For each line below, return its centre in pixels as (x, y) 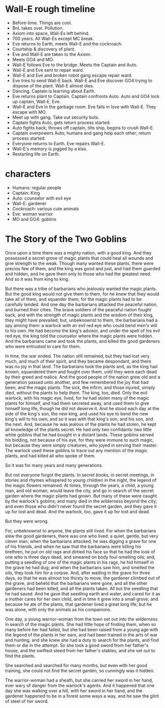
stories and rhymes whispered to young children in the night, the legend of (81, 480)
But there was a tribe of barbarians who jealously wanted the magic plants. (81, 289)
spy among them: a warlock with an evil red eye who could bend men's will (81, 325)
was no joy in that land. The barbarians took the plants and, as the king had (81, 366)
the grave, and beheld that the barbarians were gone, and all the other (76, 583)
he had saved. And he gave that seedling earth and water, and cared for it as (83, 593)
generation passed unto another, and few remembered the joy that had (77, 382)
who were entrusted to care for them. (43, 346)
